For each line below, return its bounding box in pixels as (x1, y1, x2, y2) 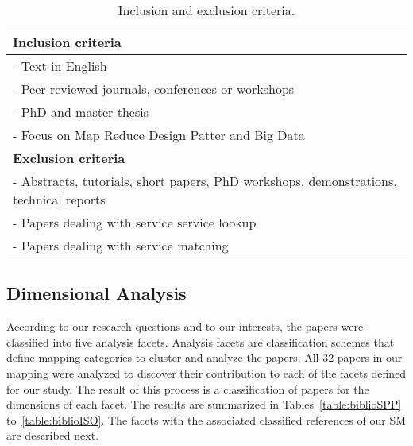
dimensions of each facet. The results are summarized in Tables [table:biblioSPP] (6, 396, 402, 413)
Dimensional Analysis (6, 281, 187, 305)
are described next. (6, 427, 99, 444)
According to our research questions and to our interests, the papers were (6, 318, 364, 335)
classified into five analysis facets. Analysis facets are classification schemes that (6, 333, 395, 350)
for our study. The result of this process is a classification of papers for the (6, 380, 369, 397)
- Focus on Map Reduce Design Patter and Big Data (13, 126, 305, 144)
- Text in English (13, 56, 107, 75)
